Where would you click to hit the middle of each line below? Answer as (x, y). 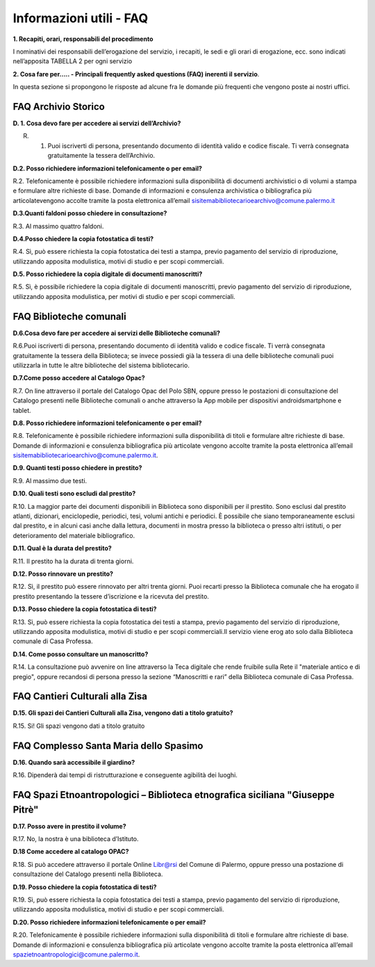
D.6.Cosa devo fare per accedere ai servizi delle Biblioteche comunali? (117, 333)
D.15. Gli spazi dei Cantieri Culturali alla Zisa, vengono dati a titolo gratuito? (123, 713)
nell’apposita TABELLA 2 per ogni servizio (73, 61)
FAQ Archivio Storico (59, 107)
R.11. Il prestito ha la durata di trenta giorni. (73, 561)
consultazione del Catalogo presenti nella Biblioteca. (88, 874)
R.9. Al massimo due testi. (50, 480)
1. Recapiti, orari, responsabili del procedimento (83, 39)
